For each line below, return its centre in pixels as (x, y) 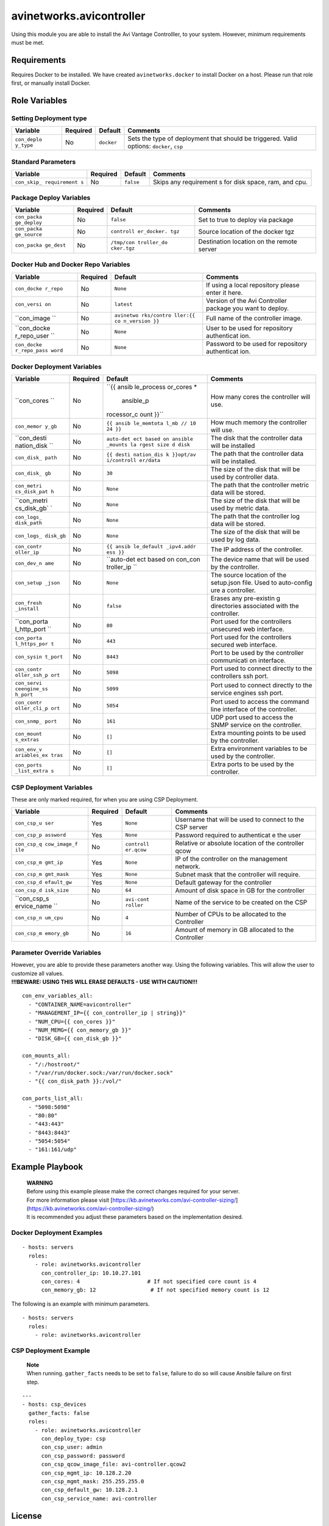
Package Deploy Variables (51, 197)
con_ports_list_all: (53, 1098)
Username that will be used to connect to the (240, 819)
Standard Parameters (44, 162)
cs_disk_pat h (34, 492)
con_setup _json (37, 583)
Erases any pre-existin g (245, 598)
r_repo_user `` (35, 336)
